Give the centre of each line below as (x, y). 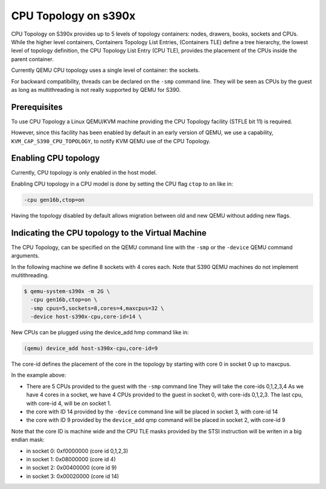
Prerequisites (37, 107)
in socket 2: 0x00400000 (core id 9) (72, 468)
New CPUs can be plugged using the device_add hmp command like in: (100, 332)
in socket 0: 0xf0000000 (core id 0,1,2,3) (77, 451)
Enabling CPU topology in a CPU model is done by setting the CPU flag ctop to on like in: (122, 184)
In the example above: (39, 375)
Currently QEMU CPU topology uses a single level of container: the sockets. (106, 70)
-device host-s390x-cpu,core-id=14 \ (86, 317)
